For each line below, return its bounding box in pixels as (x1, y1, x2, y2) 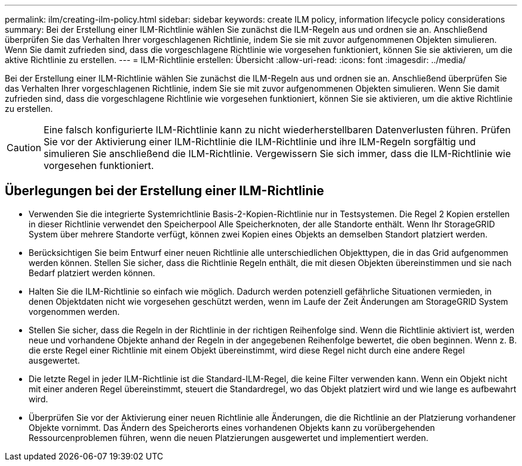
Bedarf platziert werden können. (29, 267, 156, 278)
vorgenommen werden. (29, 306, 120, 317)
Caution (7, 142, 42, 154)
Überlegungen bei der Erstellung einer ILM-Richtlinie (5, 183, 324, 199)
